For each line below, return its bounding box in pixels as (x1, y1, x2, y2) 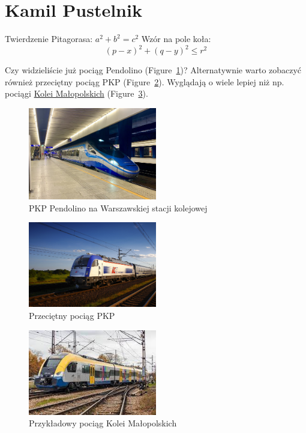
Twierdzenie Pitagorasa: (5, 32, 93, 45)
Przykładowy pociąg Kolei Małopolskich (29, 417, 177, 429)
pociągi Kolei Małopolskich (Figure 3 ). (5, 87, 148, 100)
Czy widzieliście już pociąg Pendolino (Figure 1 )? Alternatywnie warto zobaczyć (5, 64, 302, 76)
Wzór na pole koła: (141, 32, 211, 45)
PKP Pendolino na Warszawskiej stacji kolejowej (29, 201, 208, 214)
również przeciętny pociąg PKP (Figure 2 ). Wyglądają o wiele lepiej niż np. (5, 75, 284, 88)
